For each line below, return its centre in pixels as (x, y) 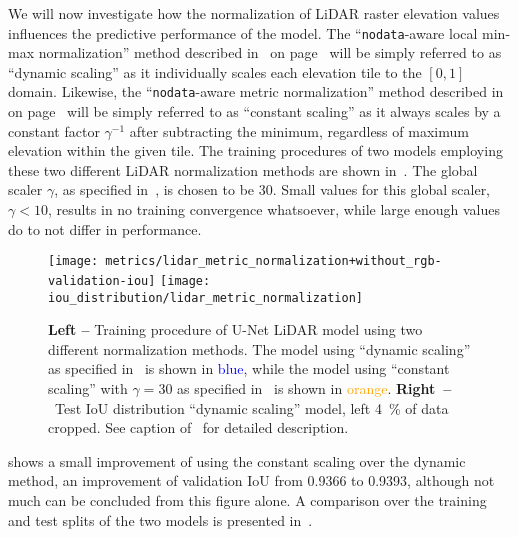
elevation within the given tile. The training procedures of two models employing (255, 150)
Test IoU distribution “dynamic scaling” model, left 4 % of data (251, 407)
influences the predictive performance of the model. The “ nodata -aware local (243, 32)
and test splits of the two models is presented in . (160, 519)
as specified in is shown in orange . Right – (314, 388)
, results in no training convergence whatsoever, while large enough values (273, 209)
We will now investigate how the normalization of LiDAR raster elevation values (254, 13)
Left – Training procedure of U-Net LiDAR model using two (235, 329)
